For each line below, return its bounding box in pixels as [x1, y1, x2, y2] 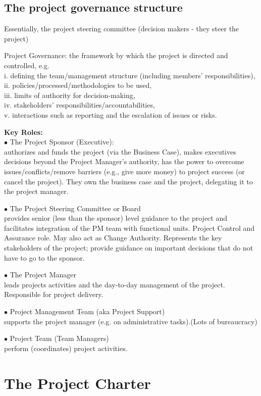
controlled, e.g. [4, 60, 49, 70]
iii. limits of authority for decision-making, [4, 89, 135, 100]
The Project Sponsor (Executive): [10, 136, 114, 147]
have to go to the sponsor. [4, 252, 85, 263]
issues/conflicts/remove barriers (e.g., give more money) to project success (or [4, 166, 245, 176]
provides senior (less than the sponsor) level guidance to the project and [4, 213, 228, 223]
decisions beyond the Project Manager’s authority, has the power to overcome [4, 156, 244, 167]
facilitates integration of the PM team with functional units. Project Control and [4, 222, 255, 233]
